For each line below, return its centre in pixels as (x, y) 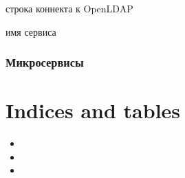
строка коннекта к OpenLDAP (69, 8)
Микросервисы (45, 62)
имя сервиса (31, 31)
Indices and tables (93, 110)
